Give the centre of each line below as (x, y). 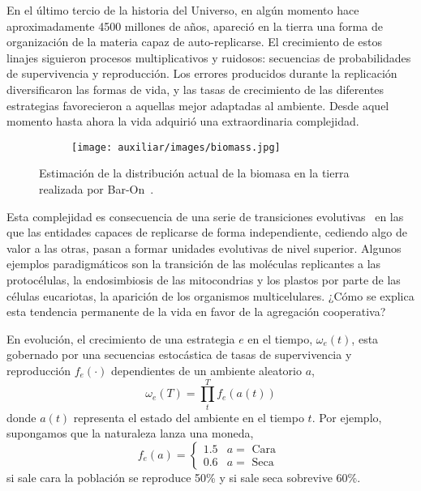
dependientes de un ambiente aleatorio (206, 370)
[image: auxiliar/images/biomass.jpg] (176, 147)
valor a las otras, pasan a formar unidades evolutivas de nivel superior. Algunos (204, 248)
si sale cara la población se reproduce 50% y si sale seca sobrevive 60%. (184, 477)
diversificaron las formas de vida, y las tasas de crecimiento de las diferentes (195, 89)
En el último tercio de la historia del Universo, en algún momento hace (183, 10)
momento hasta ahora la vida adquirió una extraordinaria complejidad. (183, 121)
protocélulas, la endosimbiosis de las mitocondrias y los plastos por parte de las (204, 279)
